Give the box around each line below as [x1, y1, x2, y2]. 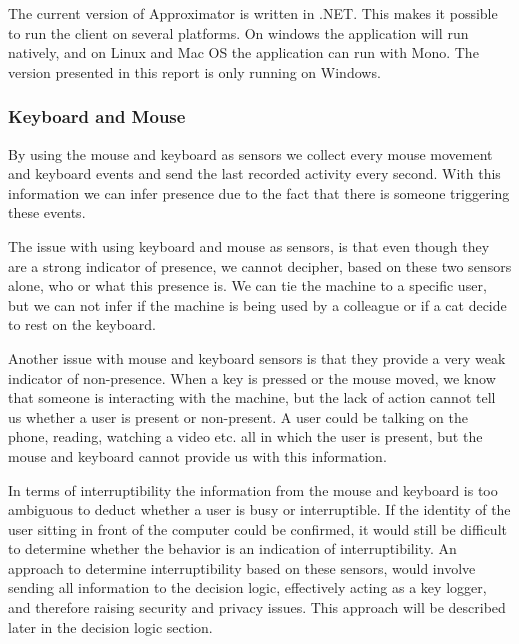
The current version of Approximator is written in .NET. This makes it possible [8, 3, 498, 23]
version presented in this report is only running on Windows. [8, 61, 381, 82]
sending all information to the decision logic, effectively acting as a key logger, [8, 577, 487, 598]
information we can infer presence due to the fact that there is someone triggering [8, 182, 510, 203]
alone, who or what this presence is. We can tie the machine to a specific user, [8, 275, 487, 296]
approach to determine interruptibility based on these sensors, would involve [8, 557, 476, 578]
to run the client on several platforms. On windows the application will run [8, 22, 469, 43]
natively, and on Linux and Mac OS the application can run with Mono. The [8, 42, 479, 63]
